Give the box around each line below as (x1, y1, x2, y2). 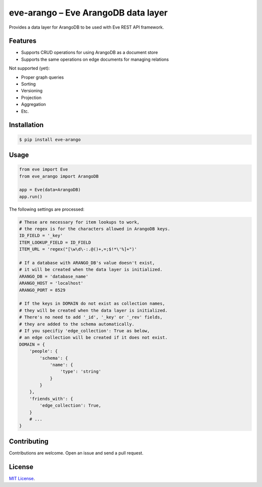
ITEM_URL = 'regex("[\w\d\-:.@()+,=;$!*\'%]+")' (19, 247, 137, 252)
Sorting (21, 81, 36, 87)
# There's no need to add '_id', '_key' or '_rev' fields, (19, 315, 163, 320)
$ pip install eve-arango (19, 136, 81, 142)
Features (9, 37, 36, 45)
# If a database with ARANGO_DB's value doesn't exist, (19, 260, 155, 266)
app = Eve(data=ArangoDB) (19, 187, 81, 193)
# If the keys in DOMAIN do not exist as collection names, (19, 301, 165, 306)
